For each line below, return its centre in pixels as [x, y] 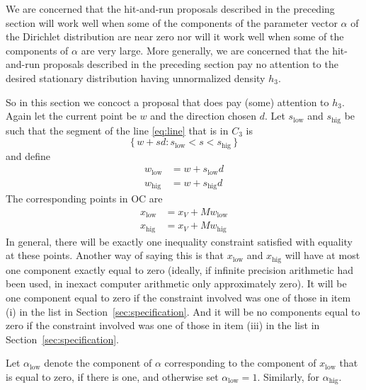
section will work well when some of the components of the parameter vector [172, 22]
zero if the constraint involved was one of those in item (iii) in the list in [163, 325]
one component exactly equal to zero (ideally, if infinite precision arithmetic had [179, 269]
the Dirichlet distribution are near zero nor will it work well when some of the [175, 36]
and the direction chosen [204, 116]
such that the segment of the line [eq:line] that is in [117, 130]
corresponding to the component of [240, 363]
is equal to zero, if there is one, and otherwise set [112, 376]
